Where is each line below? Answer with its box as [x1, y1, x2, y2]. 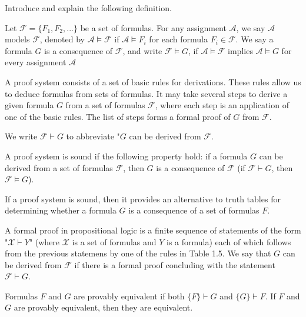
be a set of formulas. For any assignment [80, 21, 227, 34]
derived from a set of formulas [5, 161, 113, 173]
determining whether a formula [5, 204, 117, 216]
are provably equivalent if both [74, 289, 185, 302]
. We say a [235, 33, 274, 45]
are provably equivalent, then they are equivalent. [14, 301, 193, 313]
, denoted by [39, 33, 85, 45]
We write [5, 130, 38, 142]
